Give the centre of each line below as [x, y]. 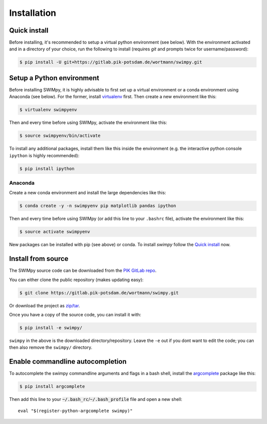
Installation [33, 13]
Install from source [39, 259]
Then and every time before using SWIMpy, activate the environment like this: [88, 123]
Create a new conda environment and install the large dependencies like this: [88, 193]
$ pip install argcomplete [52, 386]
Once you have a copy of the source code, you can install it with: [75, 314]
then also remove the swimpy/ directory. [51, 347]
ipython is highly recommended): [44, 155]
